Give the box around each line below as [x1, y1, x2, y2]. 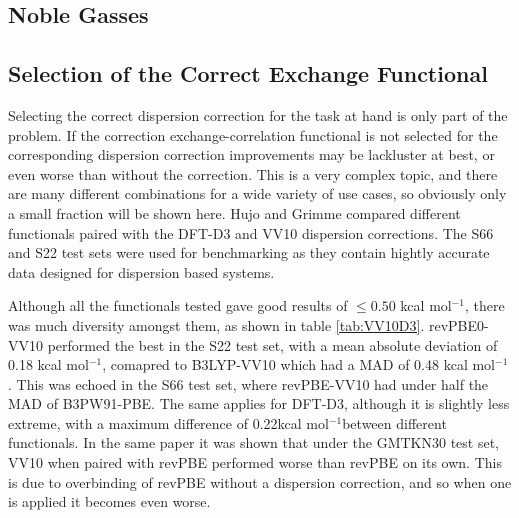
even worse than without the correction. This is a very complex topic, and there [8, 163, 498, 184]
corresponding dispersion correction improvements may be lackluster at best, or [8, 144, 495, 165]
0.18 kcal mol [8, 354, 89, 375]
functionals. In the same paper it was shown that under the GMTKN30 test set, [8, 432, 500, 453]
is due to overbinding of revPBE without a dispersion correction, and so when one [8, 471, 512, 492]
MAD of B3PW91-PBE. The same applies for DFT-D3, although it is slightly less [8, 393, 510, 414]
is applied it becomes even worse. [8, 491, 211, 512]
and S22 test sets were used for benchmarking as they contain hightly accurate [8, 242, 490, 263]
